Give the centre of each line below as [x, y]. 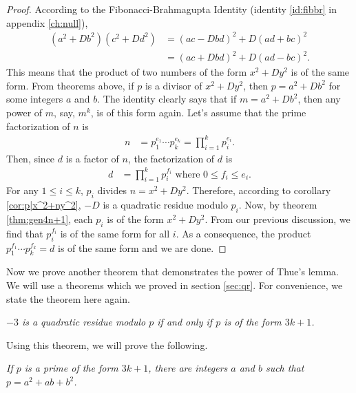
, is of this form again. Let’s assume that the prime [198, 113]
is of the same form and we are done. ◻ [142, 247]
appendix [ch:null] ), [47, 22]
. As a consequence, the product [243, 233]
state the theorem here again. [68, 298]
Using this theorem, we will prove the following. [107, 344]
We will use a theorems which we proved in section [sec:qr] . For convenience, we [175, 285]
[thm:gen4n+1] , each [50, 219]
